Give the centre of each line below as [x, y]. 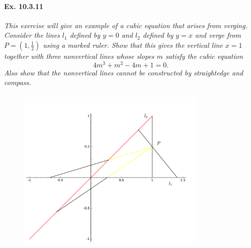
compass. [18, 82]
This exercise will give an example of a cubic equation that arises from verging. [126, 25]
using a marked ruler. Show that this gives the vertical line [133, 45]
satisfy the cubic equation [204, 56]
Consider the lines [32, 35]
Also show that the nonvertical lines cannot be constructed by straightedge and [124, 72]
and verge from [218, 35]
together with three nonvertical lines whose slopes [79, 56]
